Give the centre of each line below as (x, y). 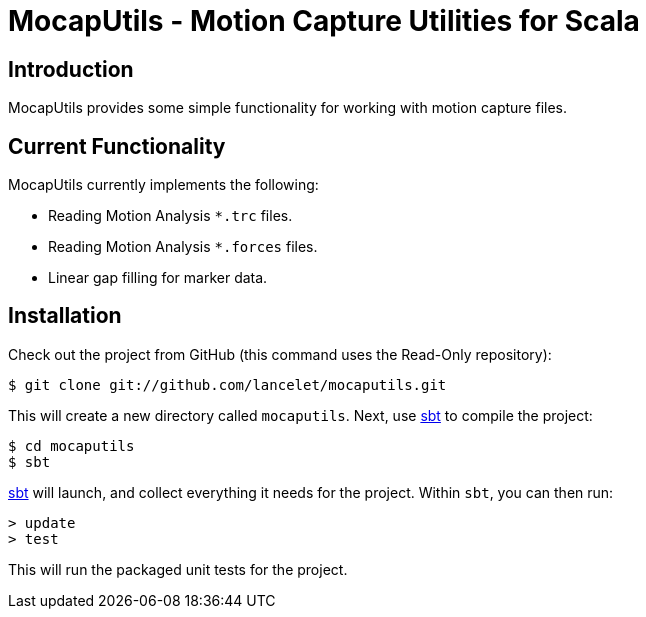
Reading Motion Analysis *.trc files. (170, 216)
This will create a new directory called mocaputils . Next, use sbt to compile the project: (300, 415)
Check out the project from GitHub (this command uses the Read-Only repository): (280, 354)
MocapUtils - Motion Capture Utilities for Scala (324, 21)
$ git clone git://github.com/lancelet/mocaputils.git (227, 384)
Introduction (71, 69)
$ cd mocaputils (71, 445)
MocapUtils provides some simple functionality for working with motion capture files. (288, 108)
